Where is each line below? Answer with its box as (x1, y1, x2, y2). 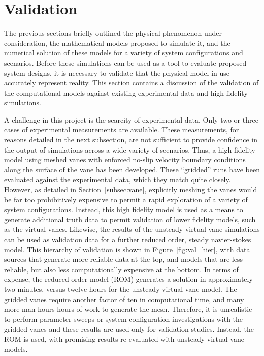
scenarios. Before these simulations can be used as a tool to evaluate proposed (4, 57, 247, 68)
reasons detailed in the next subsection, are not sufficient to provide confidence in (4, 134, 258, 145)
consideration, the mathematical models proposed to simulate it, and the (4, 37, 230, 48)
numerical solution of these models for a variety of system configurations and (4, 47, 243, 58)
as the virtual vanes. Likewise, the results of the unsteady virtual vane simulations (4, 224, 260, 234)
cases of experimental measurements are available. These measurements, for (4, 124, 239, 135)
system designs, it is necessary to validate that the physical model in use (4, 67, 230, 78)
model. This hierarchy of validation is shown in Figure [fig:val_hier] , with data (4, 244, 250, 254)
